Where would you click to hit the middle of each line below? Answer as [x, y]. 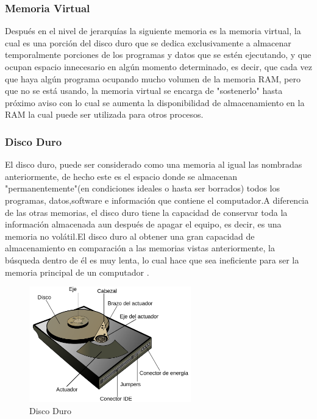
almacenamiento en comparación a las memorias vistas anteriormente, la [140, 248]
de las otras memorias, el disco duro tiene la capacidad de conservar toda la [146, 212]
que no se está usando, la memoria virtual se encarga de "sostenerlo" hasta [144, 91]
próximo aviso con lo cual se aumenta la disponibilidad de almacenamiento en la [155, 102]
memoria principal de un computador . [77, 272]
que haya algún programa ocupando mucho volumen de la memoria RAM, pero [153, 78]
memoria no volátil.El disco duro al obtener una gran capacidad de [130, 236]
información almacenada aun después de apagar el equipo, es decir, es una [143, 224]
